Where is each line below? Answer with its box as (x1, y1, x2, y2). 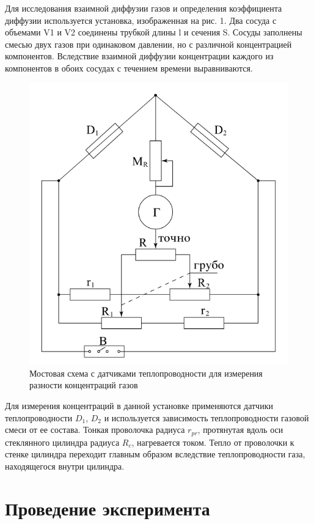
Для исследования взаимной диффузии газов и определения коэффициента (5, 2, 282, 14)
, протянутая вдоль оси (197, 423, 283, 436)
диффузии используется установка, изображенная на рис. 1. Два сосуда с (5, 13, 277, 26)
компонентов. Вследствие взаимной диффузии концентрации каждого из (5, 50, 274, 62)
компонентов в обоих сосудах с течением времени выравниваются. (5, 61, 253, 74)
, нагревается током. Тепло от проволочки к (131, 435, 294, 448)
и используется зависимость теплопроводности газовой (104, 411, 309, 424)
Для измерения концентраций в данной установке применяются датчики (5, 399, 273, 412)
